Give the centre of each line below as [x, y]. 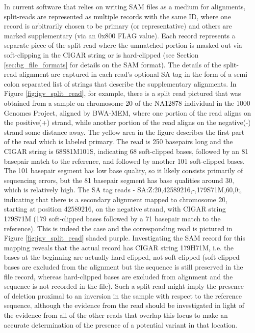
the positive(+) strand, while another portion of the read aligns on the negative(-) [127, 122]
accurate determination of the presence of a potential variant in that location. [121, 324]
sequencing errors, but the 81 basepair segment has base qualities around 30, [119, 180]
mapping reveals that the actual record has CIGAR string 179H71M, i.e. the [119, 247]
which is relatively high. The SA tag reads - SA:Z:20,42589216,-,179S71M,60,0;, [123, 190]
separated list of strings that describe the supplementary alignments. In [129, 83]
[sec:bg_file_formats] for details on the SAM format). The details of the [113, 64]
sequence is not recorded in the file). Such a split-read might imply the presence [124, 286]
